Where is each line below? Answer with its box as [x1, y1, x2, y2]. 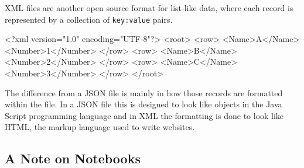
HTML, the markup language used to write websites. [5, 121, 195, 133]
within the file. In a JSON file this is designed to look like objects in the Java [5, 98, 282, 110]
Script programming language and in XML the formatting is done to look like [5, 109, 284, 121]
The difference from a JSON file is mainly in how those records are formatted [5, 86, 283, 99]
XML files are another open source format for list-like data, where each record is [5, 2, 293, 13]
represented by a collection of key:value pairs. [5, 13, 173, 25]
